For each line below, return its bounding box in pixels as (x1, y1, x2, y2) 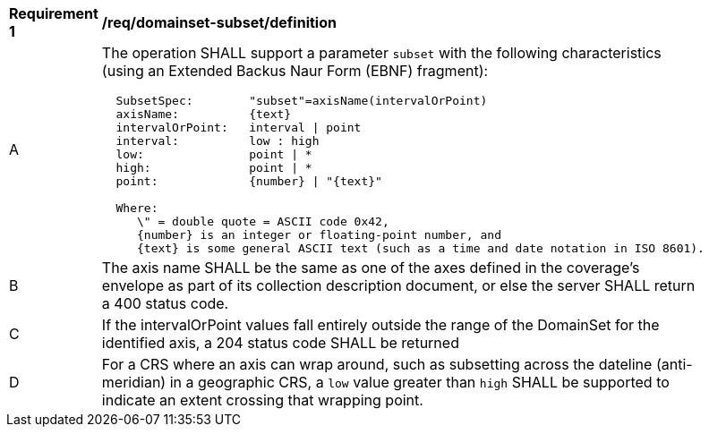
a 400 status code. (101, 294, 229, 312)
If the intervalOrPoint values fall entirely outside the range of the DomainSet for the (101, 316, 660, 334)
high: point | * (115, 161, 312, 174)
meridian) (101, 373, 167, 391)
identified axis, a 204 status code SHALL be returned (101, 334, 459, 352)
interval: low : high (115, 134, 320, 148)
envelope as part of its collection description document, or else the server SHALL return (101, 277, 696, 294)
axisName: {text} (115, 107, 292, 121)
